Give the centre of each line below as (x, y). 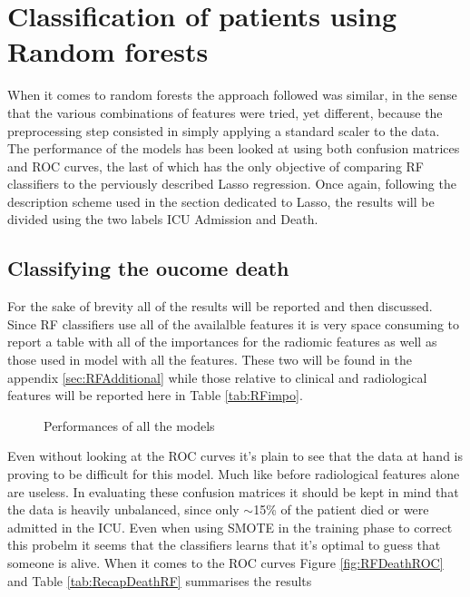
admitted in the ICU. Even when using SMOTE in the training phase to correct (230, 527)
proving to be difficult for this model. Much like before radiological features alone (234, 474)
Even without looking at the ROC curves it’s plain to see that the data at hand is (235, 456)
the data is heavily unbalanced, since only (123, 509)
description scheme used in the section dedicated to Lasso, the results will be (221, 201)
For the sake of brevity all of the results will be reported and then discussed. (220, 306)
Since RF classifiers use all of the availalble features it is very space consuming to (234, 323)
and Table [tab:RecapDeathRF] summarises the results (160, 580)
